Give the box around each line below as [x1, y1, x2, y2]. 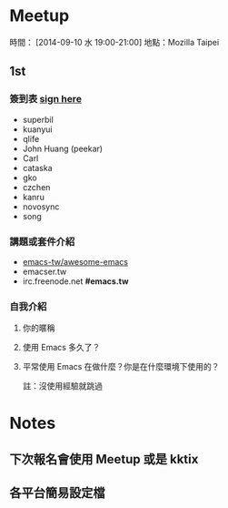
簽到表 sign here [9, 93, 82, 106]
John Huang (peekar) [22, 143, 103, 154]
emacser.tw [22, 266, 67, 277]
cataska [22, 162, 53, 173]
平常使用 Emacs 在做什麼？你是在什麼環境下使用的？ [22, 361, 220, 372]
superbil [22, 114, 55, 125]
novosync [22, 201, 60, 212]
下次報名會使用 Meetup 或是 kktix [9, 452, 199, 467]
